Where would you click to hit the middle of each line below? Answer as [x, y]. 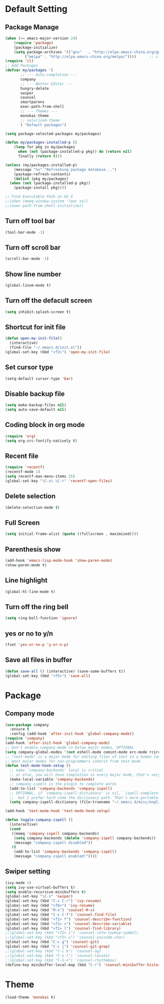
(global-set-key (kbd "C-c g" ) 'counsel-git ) [52, 942]
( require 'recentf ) [25, 467]
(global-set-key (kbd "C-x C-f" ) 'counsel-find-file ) [61, 914]
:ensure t [19, 729]
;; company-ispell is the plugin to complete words [63, 784]
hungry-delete [35, 88]
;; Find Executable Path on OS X [39, 197]
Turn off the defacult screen [49, 300]
